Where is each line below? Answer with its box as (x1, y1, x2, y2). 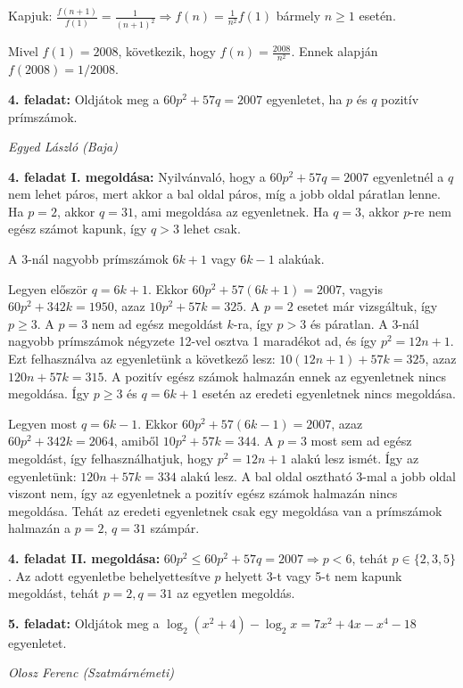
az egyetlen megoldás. (177, 584, 295, 602)
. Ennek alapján (291, 42, 378, 61)
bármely (276, 6, 321, 25)
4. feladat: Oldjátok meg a (8, 89, 160, 108)
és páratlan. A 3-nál (310, 314, 419, 332)
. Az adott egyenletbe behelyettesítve (8, 566, 211, 585)
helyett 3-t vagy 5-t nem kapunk (225, 566, 402, 585)
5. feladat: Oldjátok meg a (8, 613, 160, 632)
